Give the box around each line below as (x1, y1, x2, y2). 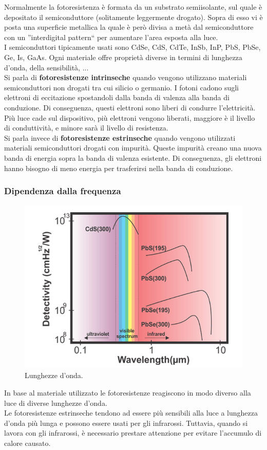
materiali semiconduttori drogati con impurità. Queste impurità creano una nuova (4, 142, 262, 153)
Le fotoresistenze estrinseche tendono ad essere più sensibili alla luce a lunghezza (4, 407, 258, 418)
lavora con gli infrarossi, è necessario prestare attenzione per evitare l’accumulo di (4, 427, 262, 438)
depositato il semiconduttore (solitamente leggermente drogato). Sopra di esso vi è (4, 11, 263, 22)
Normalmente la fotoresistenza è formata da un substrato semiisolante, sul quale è (4, 2, 262, 12)
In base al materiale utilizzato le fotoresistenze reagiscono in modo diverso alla (4, 387, 251, 398)
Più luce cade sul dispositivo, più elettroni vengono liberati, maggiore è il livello (4, 112, 255, 123)
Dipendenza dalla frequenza (4, 184, 121, 197)
